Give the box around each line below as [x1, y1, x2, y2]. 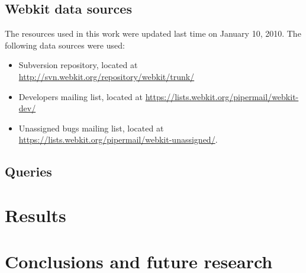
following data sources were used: [5, 38, 125, 51]
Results [5, 203, 66, 227]
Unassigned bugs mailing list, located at [18, 121, 164, 134]
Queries [5, 162, 52, 181]
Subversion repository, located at [18, 59, 138, 71]
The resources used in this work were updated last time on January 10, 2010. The [5, 27, 301, 40]
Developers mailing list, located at [18, 90, 143, 102]
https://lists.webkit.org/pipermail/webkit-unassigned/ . [18, 133, 218, 146]
